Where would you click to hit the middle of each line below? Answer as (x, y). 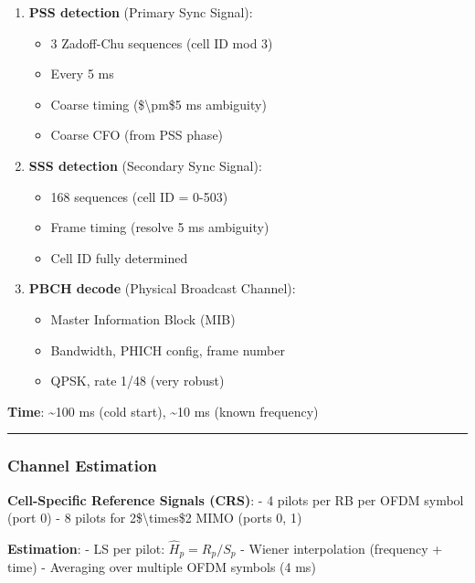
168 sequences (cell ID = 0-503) (139, 196)
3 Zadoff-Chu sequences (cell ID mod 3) (162, 42)
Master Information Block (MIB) (143, 318)
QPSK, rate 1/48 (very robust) (137, 381)
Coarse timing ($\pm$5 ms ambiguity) (158, 104)
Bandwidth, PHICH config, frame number (168, 350)
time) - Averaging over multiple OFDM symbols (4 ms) (162, 567)
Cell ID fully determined (119, 257)
